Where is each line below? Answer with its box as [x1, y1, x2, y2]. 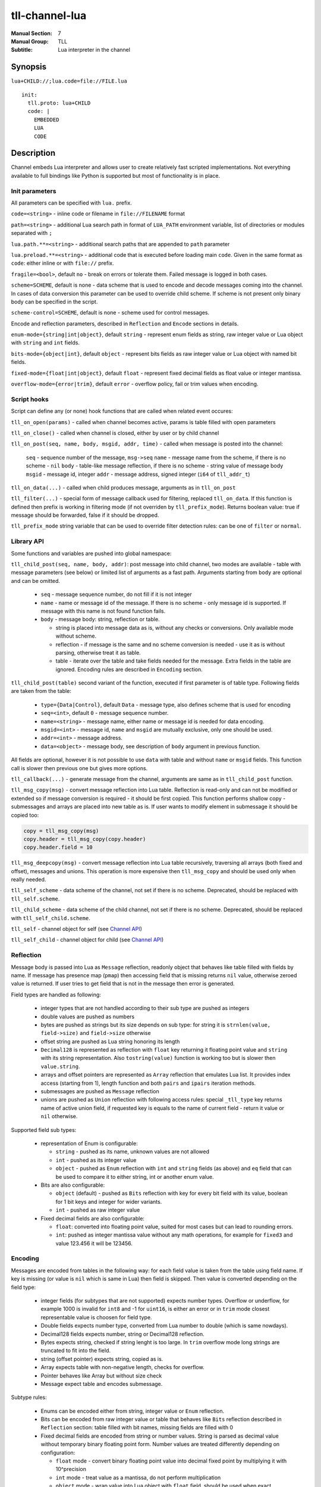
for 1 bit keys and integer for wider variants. [55, 1198, 162, 1205]
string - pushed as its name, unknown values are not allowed [55, 1148, 209, 1155]
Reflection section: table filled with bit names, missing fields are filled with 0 [40, 1424, 234, 1431]
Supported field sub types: [11, 1126, 77, 1133]
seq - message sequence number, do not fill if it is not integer [40, 591, 193, 598]
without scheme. [55, 632, 97, 639]
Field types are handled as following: [11, 991, 101, 998]
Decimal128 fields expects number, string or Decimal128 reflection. [40, 1330, 204, 1338]
